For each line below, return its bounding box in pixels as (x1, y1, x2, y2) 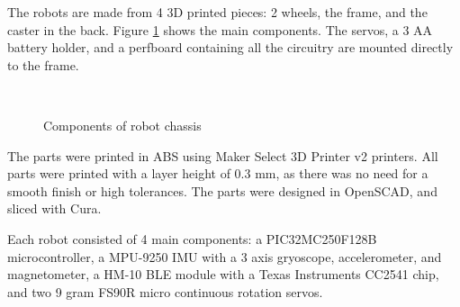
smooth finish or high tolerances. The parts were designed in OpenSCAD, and (7, 181, 437, 200)
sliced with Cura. (7, 199, 102, 218)
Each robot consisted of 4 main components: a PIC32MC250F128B (7, 229, 377, 248)
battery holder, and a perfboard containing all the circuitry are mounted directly (7, 38, 454, 57)
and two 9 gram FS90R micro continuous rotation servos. (7, 282, 323, 301)
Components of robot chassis (43, 115, 202, 134)
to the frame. (7, 55, 79, 74)
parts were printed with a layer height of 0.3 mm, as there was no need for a (7, 164, 428, 183)
